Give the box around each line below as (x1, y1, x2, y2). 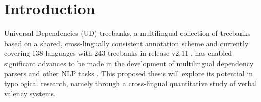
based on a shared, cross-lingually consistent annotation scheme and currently (4, 37, 249, 48)
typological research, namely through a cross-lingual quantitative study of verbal (4, 78, 257, 89)
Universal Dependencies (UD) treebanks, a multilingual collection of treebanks (4, 28, 251, 38)
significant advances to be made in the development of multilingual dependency (4, 57, 254, 68)
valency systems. (4, 88, 56, 98)
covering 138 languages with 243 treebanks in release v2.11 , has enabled (4, 48, 232, 58)
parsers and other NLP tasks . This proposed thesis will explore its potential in (4, 68, 253, 78)
